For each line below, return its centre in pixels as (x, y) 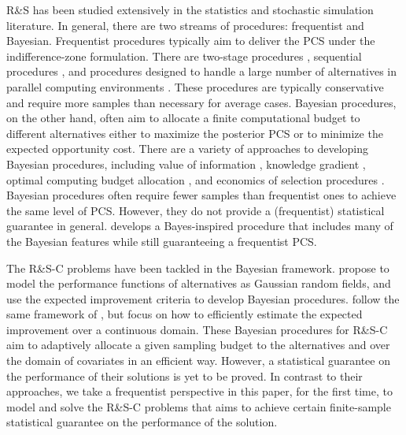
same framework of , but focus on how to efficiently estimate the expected (185, 314)
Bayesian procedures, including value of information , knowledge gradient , (186, 164)
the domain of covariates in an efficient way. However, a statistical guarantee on (198, 361)
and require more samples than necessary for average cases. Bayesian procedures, (201, 102)
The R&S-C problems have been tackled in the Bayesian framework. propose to (198, 268)
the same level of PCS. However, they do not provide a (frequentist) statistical (196, 210)
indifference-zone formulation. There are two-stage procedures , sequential (184, 56)
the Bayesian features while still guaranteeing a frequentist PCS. (162, 241)
